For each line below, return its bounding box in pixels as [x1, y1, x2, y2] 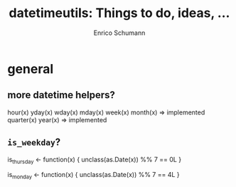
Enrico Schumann [93, 28, 146, 37]
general [7, 60, 54, 77]
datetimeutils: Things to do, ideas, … [9, 5, 230, 21]
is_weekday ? [7, 137, 61, 149]
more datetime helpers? [7, 89, 116, 101]
